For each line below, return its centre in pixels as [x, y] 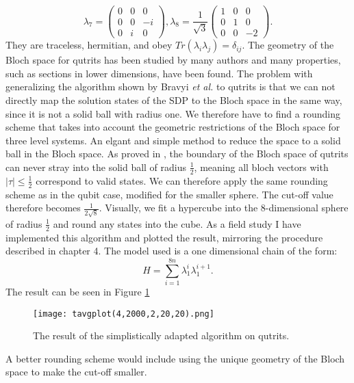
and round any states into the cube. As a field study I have [177, 223]
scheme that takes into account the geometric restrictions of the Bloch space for [173, 127]
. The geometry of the [288, 45]
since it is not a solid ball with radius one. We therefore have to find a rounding [173, 113]
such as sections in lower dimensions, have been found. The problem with [159, 73]
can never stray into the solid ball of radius [96, 167]
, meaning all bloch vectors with [261, 167]
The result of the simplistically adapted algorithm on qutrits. [161, 335]
